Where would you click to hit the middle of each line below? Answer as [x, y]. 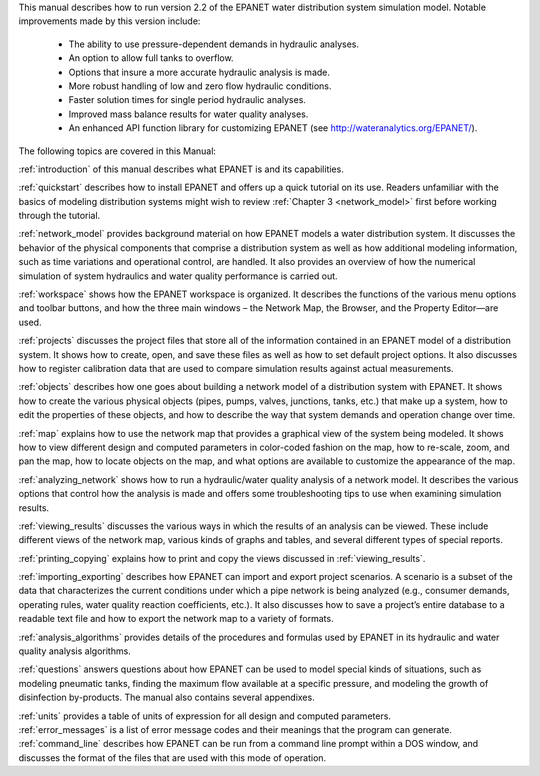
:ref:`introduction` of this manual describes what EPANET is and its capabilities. [181, 169]
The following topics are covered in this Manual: [117, 151]
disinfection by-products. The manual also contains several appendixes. [166, 697]
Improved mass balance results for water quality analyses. [188, 114]
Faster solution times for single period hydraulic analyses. [187, 100]
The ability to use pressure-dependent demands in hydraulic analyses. [214, 44]
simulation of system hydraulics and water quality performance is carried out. [178, 276]
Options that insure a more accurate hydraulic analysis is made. [199, 72]
